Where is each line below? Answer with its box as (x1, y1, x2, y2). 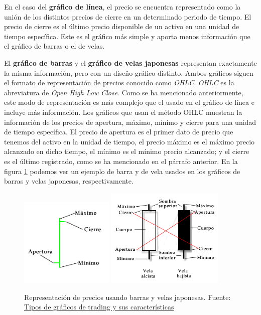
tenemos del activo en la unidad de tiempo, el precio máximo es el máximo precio (4, 136, 255, 146)
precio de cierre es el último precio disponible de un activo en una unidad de (4, 21, 239, 32)
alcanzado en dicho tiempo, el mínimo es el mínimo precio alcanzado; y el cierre (4, 146, 249, 156)
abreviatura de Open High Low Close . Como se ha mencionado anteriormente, (4, 87, 243, 97)
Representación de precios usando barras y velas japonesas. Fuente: (24, 291, 231, 302)
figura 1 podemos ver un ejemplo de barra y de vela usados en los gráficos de (4, 166, 240, 176)
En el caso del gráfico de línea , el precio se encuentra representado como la (4, 2, 241, 12)
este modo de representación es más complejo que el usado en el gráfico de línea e (4, 97, 254, 107)
